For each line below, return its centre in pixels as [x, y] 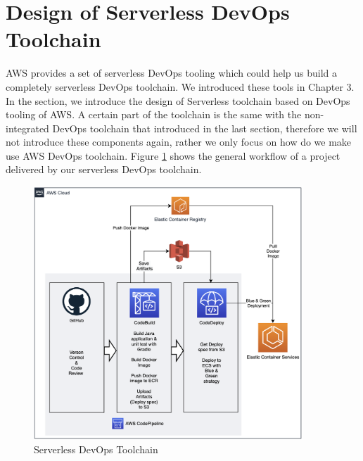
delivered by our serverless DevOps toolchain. [104, 169]
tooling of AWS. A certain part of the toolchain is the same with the [154, 114]
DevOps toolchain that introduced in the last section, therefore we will [205, 128]
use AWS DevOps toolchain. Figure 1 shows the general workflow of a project [173, 155]
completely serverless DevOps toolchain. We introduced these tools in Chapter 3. [180, 86]
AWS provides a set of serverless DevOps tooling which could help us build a [172, 73]
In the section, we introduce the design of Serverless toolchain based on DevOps [178, 100]
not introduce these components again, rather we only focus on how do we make [179, 142]
